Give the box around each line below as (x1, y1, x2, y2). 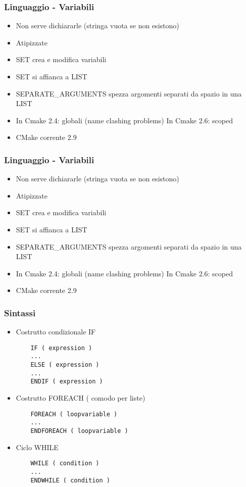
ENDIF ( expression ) (30, 378, 103, 385)
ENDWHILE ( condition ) (30, 476, 110, 484)
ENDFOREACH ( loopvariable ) (30, 427, 128, 434)
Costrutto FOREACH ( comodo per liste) (16, 393, 145, 403)
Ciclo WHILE (16, 442, 59, 452)
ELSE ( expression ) (30, 361, 100, 369)
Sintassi (4, 306, 36, 319)
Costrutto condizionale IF (16, 326, 96, 337)
